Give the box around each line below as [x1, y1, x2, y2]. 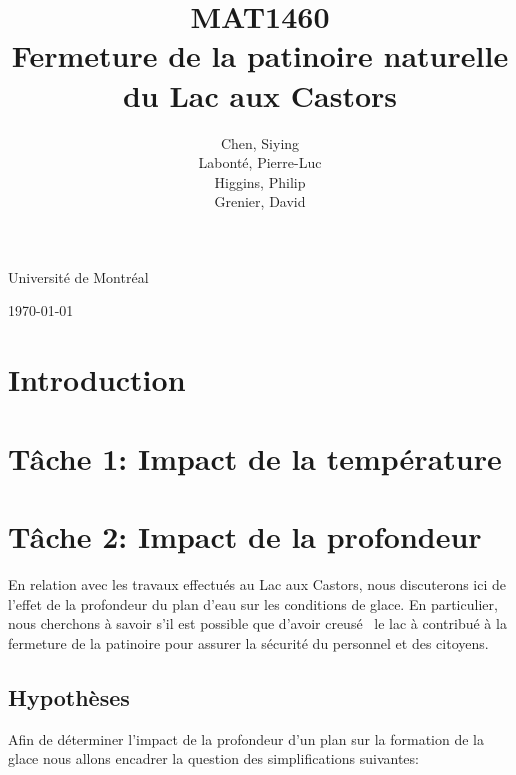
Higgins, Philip [214, 171, 306, 192]
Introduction [8, 359, 186, 400]
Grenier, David [214, 191, 306, 212]
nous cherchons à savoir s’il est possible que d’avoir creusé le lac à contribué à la [8, 613, 507, 634]
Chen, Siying [220, 132, 300, 153]
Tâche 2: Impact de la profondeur [8, 516, 482, 556]
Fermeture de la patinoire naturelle [11, 35, 509, 76]
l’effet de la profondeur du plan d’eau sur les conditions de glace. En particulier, [8, 593, 498, 614]
